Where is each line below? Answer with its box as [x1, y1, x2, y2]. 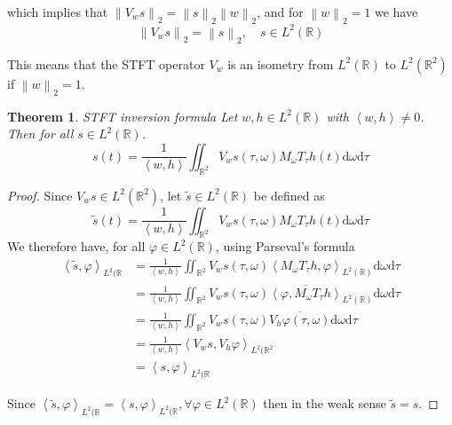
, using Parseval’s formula [215, 237, 355, 256]
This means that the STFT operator [7, 54, 205, 73]
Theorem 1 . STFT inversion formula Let [7, 106, 238, 125]
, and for [257, 3, 304, 20]
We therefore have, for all [7, 237, 146, 256]
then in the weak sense [263, 394, 386, 413]
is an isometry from [227, 54, 334, 73]
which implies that [7, 3, 108, 20]
